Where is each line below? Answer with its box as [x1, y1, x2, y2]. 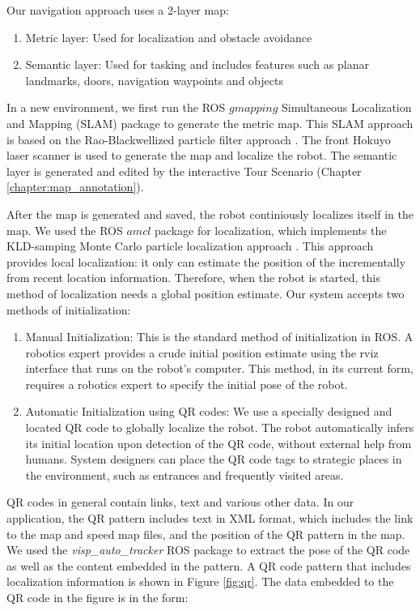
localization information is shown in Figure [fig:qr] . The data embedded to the [6, 573, 394, 590]
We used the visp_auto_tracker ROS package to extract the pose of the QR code [6, 541, 410, 558]
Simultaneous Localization [282, 99, 412, 116]
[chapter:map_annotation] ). [6, 178, 144, 195]
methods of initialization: [6, 301, 131, 318]
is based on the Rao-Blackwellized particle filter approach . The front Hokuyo [6, 130, 391, 147]
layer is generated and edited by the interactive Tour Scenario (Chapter [6, 162, 362, 179]
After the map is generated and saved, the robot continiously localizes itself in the [6, 205, 414, 222]
